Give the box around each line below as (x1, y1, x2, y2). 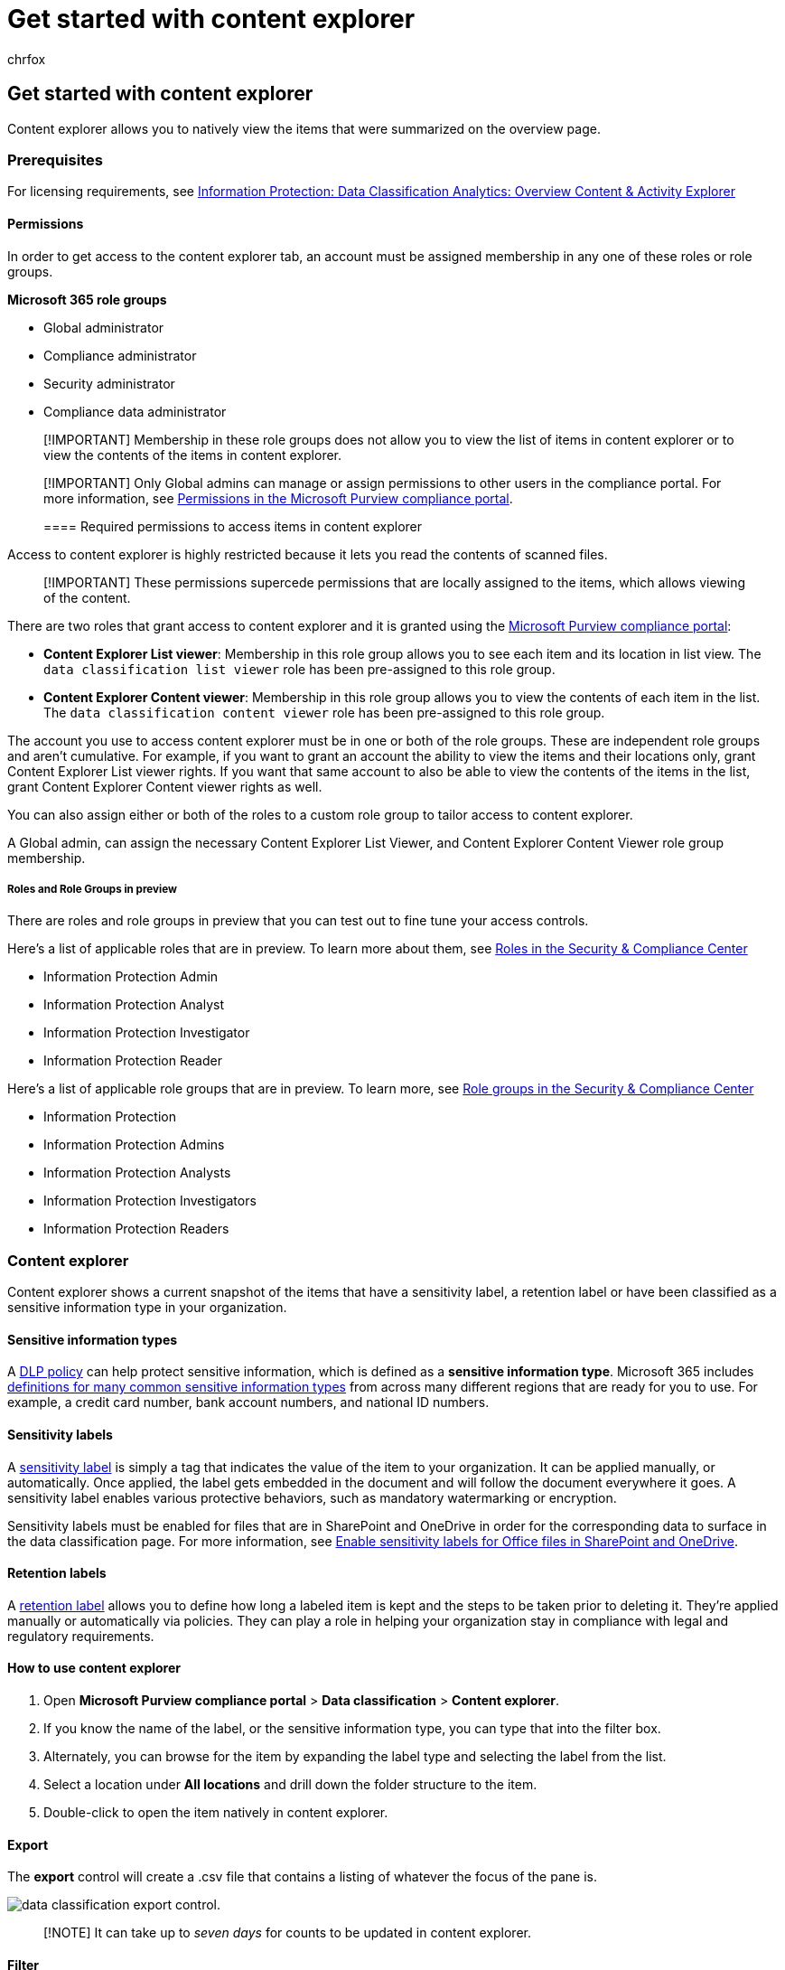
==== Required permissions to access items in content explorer (43, 518, 423, 534)
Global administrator (43, 319, 164, 335)
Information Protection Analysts (43, 1165, 231, 1181)
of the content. (43, 589, 131, 605)
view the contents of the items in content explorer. (43, 446, 342, 463)
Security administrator (43, 375, 175, 391)
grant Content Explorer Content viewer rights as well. (7, 778, 322, 794)
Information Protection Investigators (43, 1193, 257, 1209)
